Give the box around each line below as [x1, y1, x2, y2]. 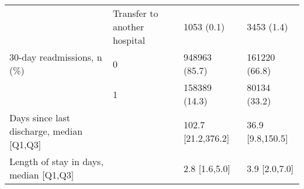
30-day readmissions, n [9, 50, 102, 64]
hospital [112, 33, 146, 47]
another [112, 20, 144, 33]
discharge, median [9, 124, 83, 138]
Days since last [9, 111, 71, 124]
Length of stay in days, [9, 155, 103, 168]
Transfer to [112, 6, 158, 20]
